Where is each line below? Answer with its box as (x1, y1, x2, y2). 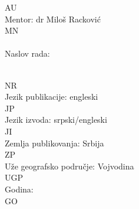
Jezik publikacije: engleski (5, 90, 98, 103)
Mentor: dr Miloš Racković (5, 12, 101, 25)
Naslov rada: (5, 47, 50, 60)
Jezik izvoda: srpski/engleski (5, 113, 107, 126)
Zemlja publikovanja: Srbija (5, 136, 104, 149)
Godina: (5, 182, 34, 195)
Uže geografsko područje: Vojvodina (5, 159, 134, 172)
